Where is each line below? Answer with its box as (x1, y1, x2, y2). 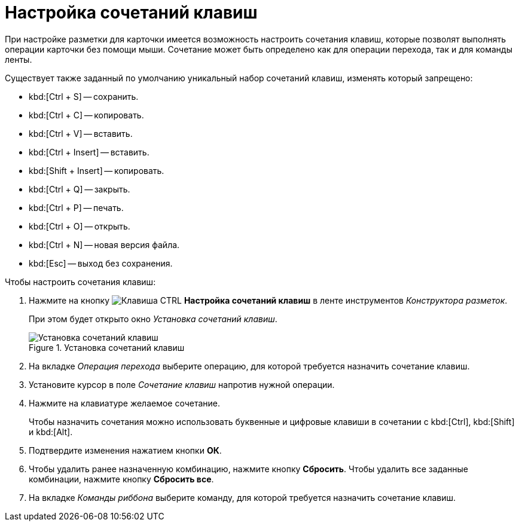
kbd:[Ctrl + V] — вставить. (29, 128, 133, 139)
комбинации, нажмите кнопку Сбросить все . (29, 473, 214, 484)
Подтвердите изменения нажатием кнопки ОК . (29, 445, 222, 455)
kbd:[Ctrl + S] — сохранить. (29, 91, 139, 102)
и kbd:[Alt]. (29, 426, 73, 437)
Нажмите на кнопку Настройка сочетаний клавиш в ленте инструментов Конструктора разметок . (29, 295, 508, 305)
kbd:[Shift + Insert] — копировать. (29, 165, 164, 176)
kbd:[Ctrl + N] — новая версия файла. (29, 239, 180, 250)
